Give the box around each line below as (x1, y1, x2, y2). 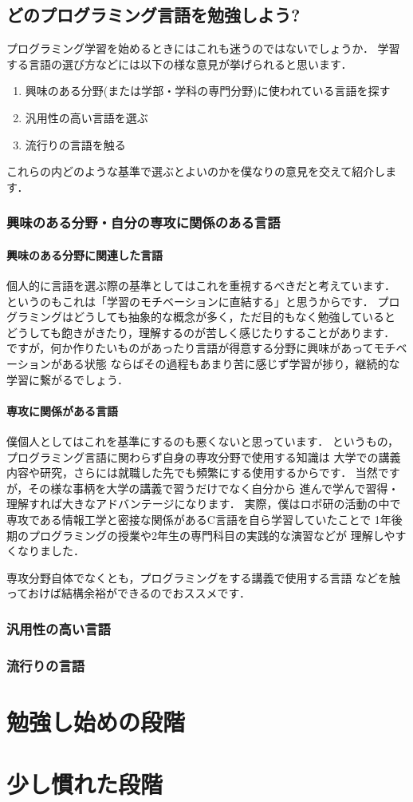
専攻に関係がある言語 (6, 402, 118, 419)
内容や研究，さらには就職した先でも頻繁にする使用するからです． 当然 (6, 464, 378, 481)
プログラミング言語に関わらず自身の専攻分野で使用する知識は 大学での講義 (6, 448, 401, 465)
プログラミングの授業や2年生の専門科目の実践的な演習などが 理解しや (28, 526, 395, 543)
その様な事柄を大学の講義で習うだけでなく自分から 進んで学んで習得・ (28, 479, 399, 496)
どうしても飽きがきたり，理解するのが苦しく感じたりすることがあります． (6, 324, 395, 340)
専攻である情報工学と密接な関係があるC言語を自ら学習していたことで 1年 (6, 510, 391, 527)
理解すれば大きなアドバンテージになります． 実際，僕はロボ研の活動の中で (6, 495, 401, 512)
